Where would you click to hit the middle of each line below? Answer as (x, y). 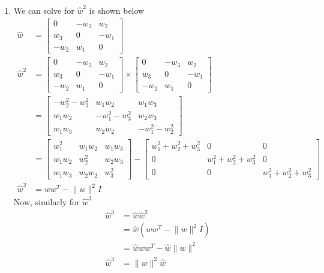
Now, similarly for (46, 202)
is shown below (117, 10)
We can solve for (44, 10)
